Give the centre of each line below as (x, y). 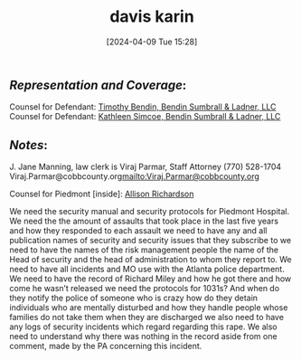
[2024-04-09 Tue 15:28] (152, 42)
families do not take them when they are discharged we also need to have (147, 317)
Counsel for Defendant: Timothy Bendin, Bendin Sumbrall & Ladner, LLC (143, 107)
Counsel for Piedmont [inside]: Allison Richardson (102, 194)
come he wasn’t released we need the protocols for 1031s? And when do (145, 289)
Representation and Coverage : (98, 85)
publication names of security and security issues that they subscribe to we (150, 241)
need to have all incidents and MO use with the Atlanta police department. (147, 270)
